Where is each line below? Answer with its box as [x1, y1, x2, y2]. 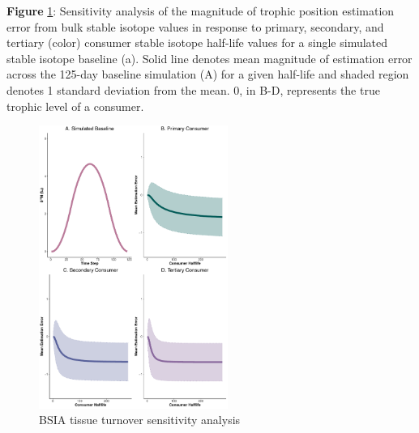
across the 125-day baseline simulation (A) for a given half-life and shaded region [6, 66, 409, 83]
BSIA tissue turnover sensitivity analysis [39, 411, 241, 428]
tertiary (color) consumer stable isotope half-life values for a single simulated [6, 34, 388, 51]
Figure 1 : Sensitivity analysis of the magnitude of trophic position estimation [6, 2, 395, 19]
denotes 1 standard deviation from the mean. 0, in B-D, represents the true [6, 81, 380, 98]
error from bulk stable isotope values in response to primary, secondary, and [6, 18, 384, 35]
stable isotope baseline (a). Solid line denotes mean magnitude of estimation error [6, 49, 413, 66]
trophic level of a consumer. [6, 97, 144, 114]
